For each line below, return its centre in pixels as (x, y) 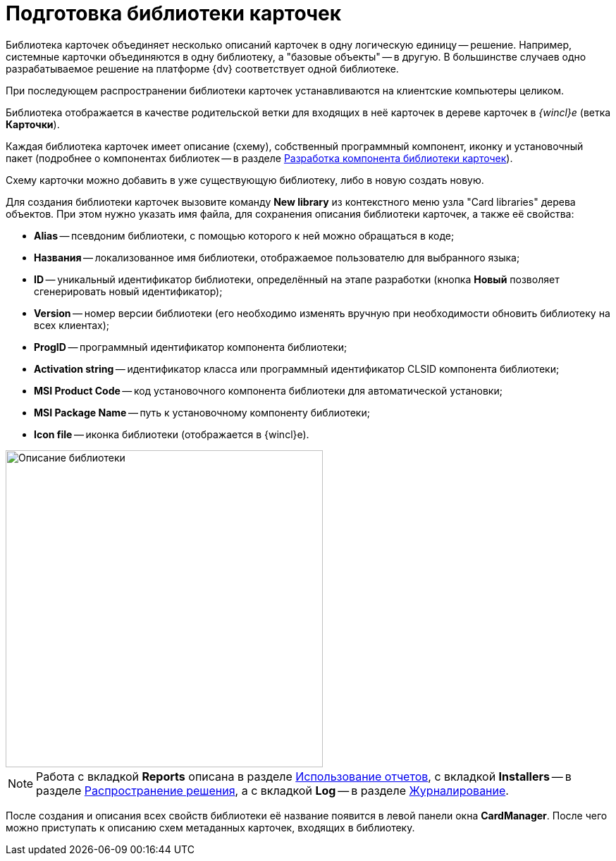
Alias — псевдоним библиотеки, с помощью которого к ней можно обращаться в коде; (244, 235)
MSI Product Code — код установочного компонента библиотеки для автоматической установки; (268, 390)
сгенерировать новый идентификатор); (128, 291)
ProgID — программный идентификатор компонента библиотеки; (191, 347)
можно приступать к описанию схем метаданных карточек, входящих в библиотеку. (210, 827)
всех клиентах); (72, 325)
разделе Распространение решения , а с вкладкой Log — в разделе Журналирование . (272, 790)
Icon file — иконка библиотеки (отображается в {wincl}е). (172, 434)
